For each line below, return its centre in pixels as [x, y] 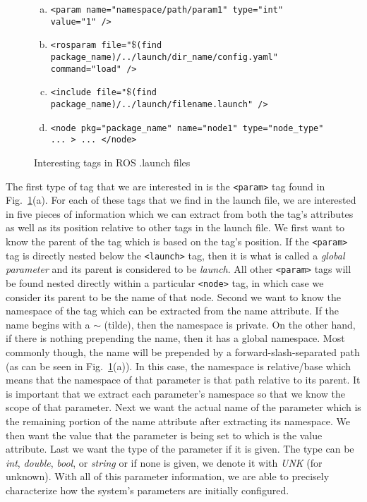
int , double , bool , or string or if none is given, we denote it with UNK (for [164, 462]
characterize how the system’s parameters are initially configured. [148, 490]
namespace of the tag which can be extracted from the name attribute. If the [172, 311]
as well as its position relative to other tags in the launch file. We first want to [175, 227]
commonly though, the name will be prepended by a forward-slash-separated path [183, 351]
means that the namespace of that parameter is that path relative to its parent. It [183, 380]
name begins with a [48, 324]
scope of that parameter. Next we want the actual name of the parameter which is [183, 407]
